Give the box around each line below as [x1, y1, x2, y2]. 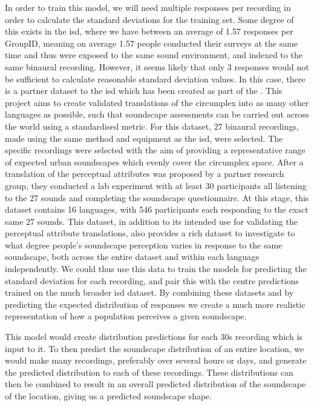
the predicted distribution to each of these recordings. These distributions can [5, 365, 293, 378]
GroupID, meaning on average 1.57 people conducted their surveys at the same [5, 36, 298, 49]
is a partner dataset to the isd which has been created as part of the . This [5, 84, 283, 97]
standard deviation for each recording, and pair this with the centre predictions [5, 274, 299, 287]
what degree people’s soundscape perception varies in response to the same [5, 238, 283, 251]
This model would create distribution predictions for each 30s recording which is [5, 330, 303, 343]
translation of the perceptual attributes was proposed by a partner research [5, 167, 284, 180]
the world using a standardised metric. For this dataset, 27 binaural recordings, [5, 119, 299, 132]
